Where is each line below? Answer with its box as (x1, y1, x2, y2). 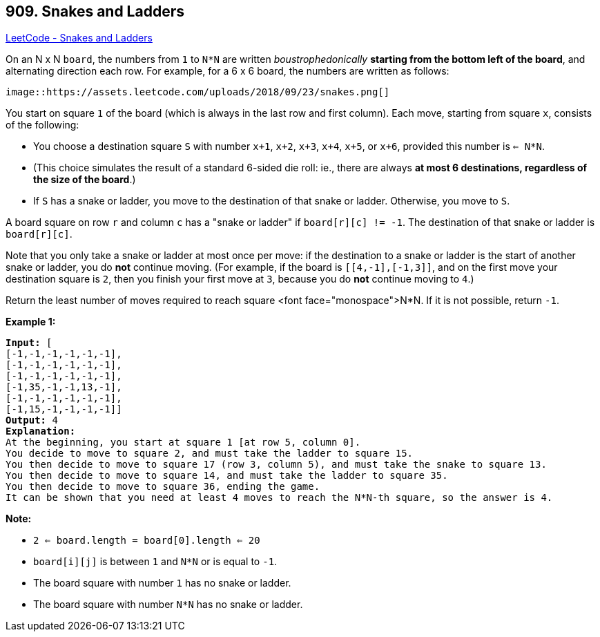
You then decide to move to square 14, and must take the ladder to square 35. (6, 470, 448, 482)
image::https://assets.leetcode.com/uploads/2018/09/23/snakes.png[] (6, 86, 390, 98)
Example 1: (6, 316, 56, 328)
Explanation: (6, 426, 76, 437)
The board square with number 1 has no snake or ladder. (33, 577, 291, 589)
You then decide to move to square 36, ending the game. (6, 481, 320, 493)
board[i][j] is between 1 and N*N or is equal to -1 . (33, 555, 278, 568)
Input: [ (6, 337, 52, 349)
